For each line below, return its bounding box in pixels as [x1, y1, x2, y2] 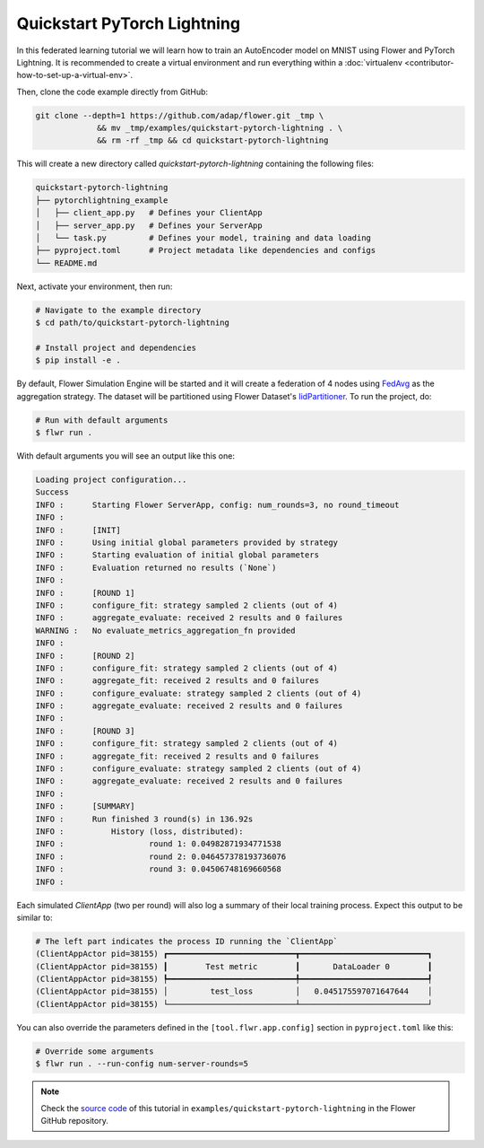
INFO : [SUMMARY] [35, 802, 135, 811]
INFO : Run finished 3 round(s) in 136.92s [35, 813, 254, 824]
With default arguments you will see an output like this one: [16, 451, 235, 461]
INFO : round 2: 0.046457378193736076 [35, 851, 287, 862]
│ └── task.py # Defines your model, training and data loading [35, 233, 372, 243]
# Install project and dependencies [35, 342, 197, 353]
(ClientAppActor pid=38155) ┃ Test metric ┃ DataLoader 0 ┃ [35, 961, 433, 971]
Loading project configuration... [35, 475, 187, 485]
